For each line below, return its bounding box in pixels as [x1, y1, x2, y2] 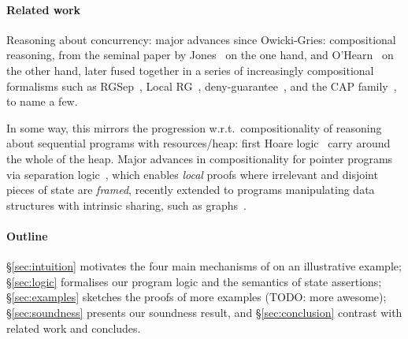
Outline [6, 227, 48, 244]
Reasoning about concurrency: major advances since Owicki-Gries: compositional [6, 31, 396, 47]
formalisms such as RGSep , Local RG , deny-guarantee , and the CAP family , [6, 77, 397, 94]
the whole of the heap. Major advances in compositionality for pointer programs [6, 150, 393, 166]
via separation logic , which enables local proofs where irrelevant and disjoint [6, 166, 378, 182]
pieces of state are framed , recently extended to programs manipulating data [6, 181, 375, 198]
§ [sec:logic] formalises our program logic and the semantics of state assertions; [6, 273, 382, 289]
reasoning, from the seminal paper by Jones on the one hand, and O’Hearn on [6, 47, 394, 63]
